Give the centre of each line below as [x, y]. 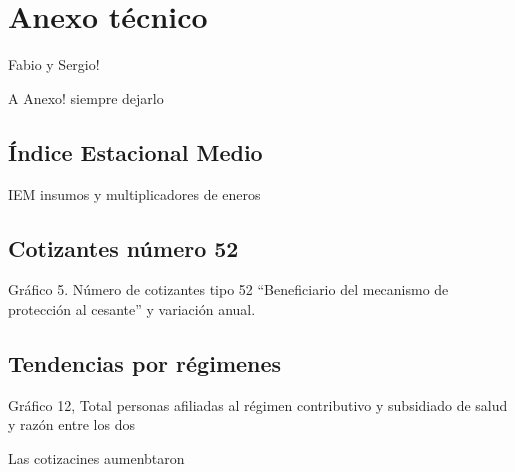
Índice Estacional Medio [135, 151]
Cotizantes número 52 [123, 247]
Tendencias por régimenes [145, 362]
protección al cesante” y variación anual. [132, 308]
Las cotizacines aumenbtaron [96, 457]
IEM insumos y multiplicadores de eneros [134, 193]
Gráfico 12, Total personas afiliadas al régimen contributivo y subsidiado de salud [258, 404]
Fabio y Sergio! [54, 64]
